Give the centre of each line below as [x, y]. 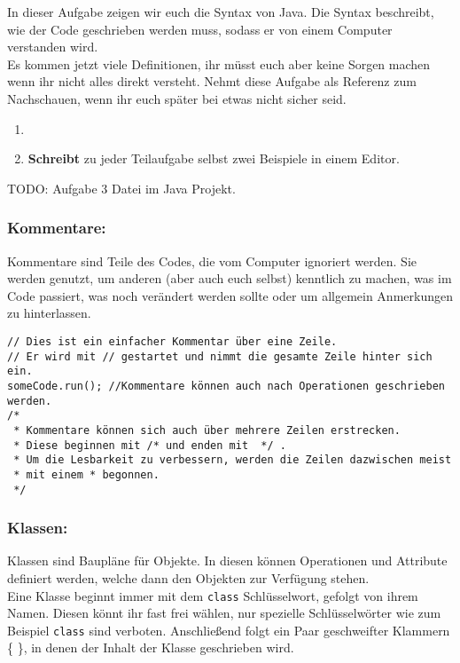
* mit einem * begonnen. [86, 474]
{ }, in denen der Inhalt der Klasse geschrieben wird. [151, 647]
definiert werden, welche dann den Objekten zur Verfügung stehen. [188, 577]
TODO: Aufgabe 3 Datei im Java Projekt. [121, 188]
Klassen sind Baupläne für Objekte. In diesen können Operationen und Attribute [227, 560]
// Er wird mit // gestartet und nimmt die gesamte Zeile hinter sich [220, 356]
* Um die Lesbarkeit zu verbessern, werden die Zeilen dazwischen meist [233, 460]
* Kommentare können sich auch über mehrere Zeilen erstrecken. [207, 430]
